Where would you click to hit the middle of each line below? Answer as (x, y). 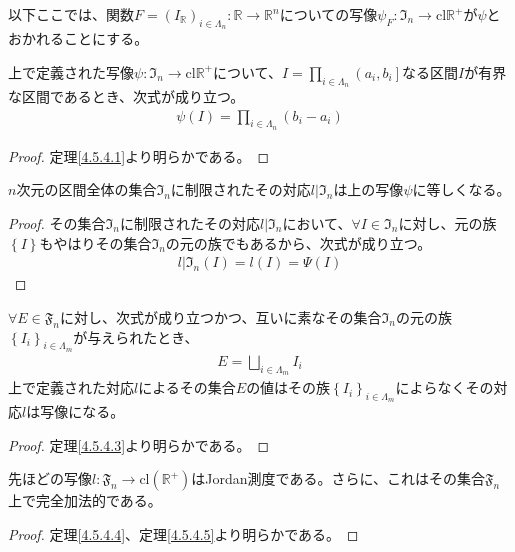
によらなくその (444, 387)
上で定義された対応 (71, 387)
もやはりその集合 (95, 242)
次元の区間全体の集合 (86, 189)
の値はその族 (288, 387)
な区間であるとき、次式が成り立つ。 (126, 96)
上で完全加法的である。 (85, 500)
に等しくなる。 (461, 189)
